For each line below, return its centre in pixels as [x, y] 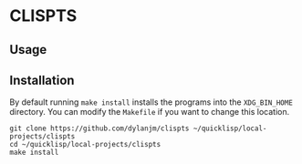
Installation [42, 80]
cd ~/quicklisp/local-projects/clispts [85, 145]
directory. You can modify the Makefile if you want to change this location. [150, 112]
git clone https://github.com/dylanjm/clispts [99, 128]
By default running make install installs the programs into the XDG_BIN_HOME [151, 102]
